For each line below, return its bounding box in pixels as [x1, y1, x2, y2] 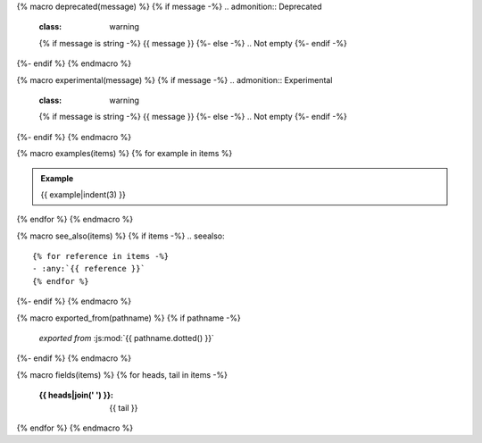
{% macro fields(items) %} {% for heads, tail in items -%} [16, 369, 228, 380]
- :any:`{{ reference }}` [32, 263, 146, 274]
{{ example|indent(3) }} [40, 188, 127, 200]
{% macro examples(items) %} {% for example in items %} [16, 148, 233, 159]
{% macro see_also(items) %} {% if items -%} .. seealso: [16, 230, 225, 241]
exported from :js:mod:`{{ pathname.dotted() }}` [38, 333, 214, 344]
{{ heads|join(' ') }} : [38, 389, 114, 401]
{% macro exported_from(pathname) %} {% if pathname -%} [16, 313, 241, 323]
